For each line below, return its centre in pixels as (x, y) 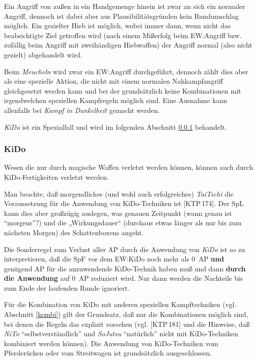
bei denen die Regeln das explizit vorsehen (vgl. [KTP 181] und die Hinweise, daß (127, 324)
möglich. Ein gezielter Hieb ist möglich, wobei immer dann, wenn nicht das (117, 26)
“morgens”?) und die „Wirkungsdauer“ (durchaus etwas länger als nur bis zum (123, 223)
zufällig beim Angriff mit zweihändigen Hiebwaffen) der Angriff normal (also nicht (128, 45)
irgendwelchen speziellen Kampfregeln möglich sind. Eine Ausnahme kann (116, 100)
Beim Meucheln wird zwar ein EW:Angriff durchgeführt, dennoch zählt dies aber (126, 71)
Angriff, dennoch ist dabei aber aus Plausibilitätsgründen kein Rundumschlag (121, 16)
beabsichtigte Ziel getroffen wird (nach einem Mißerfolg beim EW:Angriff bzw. (123, 35)
